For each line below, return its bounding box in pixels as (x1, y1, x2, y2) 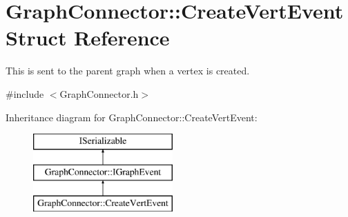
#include (6, 86, 44, 101)
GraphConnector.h (59, 86, 139, 101)
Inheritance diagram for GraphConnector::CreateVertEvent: (6, 110, 258, 124)
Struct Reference (6, 23, 170, 52)
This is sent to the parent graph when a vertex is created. (6, 63, 250, 78)
